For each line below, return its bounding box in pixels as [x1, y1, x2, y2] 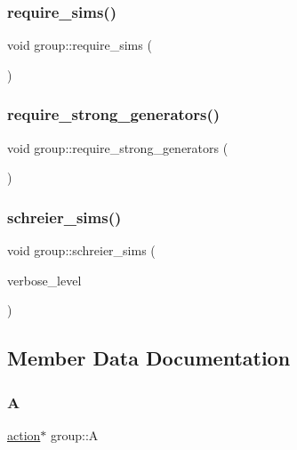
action [7, 425, 41, 444]
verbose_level [7, 270, 82, 289]
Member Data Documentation [7, 344, 291, 372]
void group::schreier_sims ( [7, 241, 156, 260]
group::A [51, 425, 99, 444]
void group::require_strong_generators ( [7, 138, 229, 157]
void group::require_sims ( [7, 36, 152, 54]
